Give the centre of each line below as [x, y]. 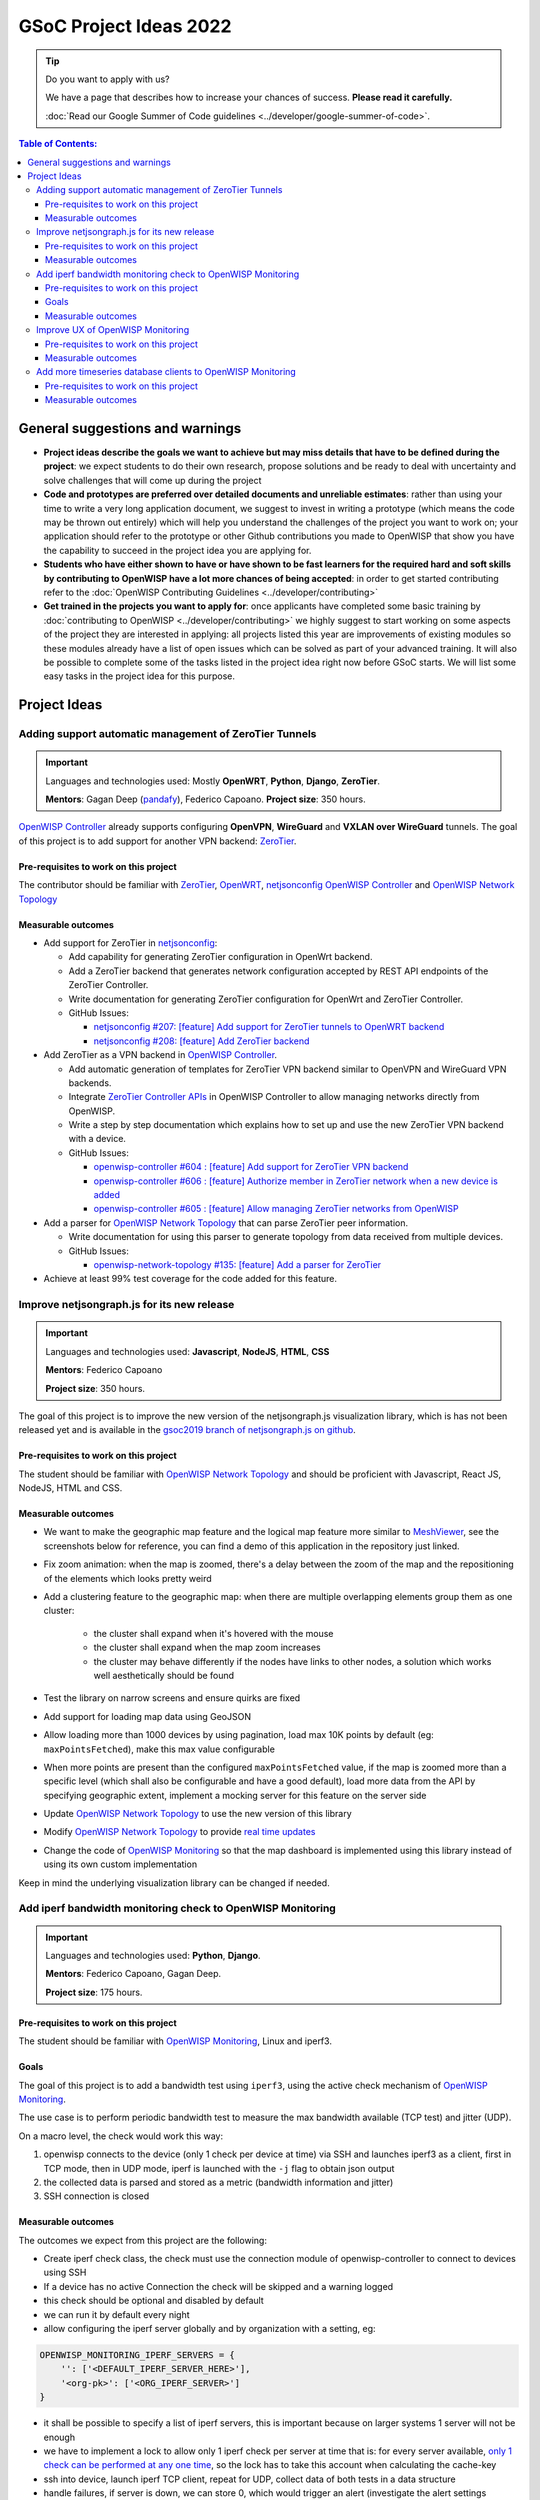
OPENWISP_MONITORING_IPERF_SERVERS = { [137, 2355]
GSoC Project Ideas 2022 [125, 26]
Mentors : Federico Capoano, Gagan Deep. [133, 1974]
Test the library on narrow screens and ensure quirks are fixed [172, 1698]
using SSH [65, 2272]
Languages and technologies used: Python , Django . [153, 1955]
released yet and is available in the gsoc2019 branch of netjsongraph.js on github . [187, 1430]
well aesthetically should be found [164, 1675]
